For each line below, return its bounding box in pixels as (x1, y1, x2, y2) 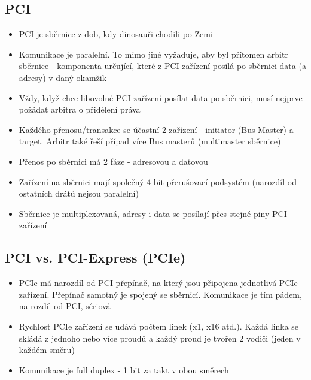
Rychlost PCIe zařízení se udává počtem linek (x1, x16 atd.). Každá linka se (19, 319, 299, 332)
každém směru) (19, 343, 75, 356)
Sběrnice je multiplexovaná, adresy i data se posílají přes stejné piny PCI (19, 207, 287, 219)
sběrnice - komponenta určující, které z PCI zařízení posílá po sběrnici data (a (19, 59, 306, 72)
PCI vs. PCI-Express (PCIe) (5, 248, 186, 267)
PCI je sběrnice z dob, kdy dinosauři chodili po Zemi (19, 28, 213, 40)
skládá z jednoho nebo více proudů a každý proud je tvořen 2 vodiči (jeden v (19, 331, 301, 344)
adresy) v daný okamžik (19, 71, 107, 83)
